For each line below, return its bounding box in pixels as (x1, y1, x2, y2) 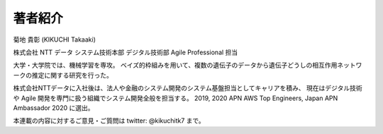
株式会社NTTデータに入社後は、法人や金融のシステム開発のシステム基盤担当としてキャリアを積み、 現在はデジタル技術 (13, 84, 363, 92)
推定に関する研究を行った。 (31, 71, 113, 79)
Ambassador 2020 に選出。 (13, 103, 94, 112)
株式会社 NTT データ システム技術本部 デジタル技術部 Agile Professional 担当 (13, 48, 238, 56)
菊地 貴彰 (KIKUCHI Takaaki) (13, 35, 96, 44)
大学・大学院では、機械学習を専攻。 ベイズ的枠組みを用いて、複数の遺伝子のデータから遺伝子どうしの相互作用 (13, 61, 338, 70)
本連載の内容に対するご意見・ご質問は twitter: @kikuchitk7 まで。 (13, 116, 205, 125)
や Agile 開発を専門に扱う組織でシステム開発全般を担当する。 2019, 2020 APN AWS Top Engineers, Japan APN (13, 94, 338, 102)
